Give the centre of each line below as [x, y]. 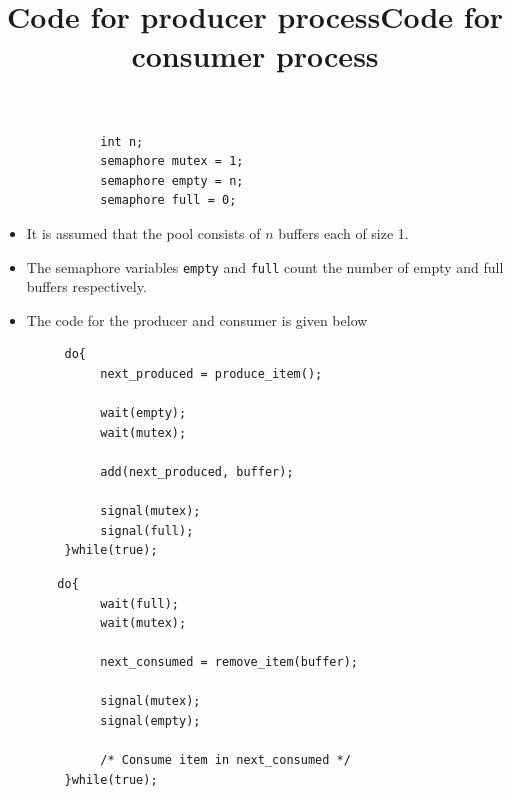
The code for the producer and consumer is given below [197, 319]
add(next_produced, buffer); [197, 471]
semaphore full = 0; [168, 200]
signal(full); [147, 530]
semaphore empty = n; [172, 180]
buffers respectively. [86, 286]
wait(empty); [143, 413]
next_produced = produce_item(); [211, 373]
